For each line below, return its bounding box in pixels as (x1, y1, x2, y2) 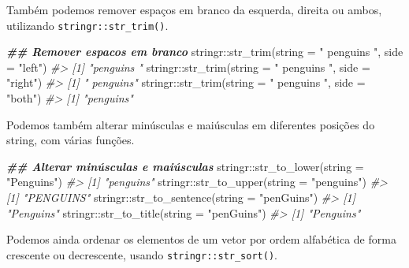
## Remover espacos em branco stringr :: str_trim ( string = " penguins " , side (6, 43, 403, 60)
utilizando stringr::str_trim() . (6, 17, 169, 33)
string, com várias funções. (6, 132, 135, 148)
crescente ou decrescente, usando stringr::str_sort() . (6, 246, 277, 262)
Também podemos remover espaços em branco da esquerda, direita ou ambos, (6, 2, 382, 17)
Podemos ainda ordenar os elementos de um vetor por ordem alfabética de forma (6, 231, 396, 248)
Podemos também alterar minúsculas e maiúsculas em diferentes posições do (6, 116, 375, 132)
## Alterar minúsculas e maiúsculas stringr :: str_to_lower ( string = (6, 158, 364, 174)
